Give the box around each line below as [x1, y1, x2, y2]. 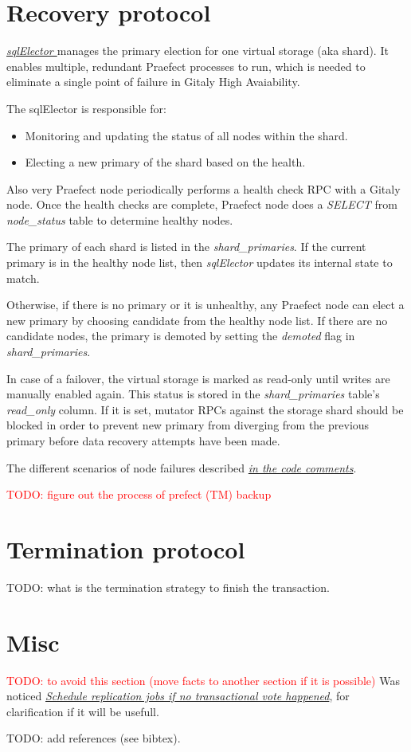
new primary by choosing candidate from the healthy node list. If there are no [6, 311, 388, 328]
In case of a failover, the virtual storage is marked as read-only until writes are [6, 370, 390, 386]
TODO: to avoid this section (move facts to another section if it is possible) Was [6, 672, 400, 688]
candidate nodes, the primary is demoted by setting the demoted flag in [6, 327, 355, 344]
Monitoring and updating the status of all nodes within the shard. [25, 127, 348, 143]
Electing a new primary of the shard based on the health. [25, 154, 306, 170]
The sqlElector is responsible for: [6, 100, 166, 116]
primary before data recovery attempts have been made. [6, 433, 280, 448]
